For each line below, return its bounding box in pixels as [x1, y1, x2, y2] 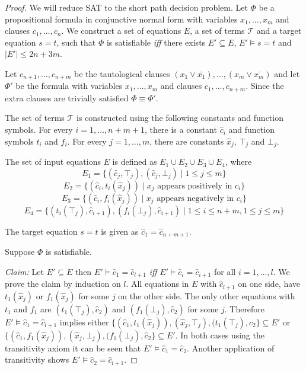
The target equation [5, 225, 78, 237]
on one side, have [238, 277, 301, 290]
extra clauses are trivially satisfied [5, 91, 129, 104]
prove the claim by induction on [5, 277, 121, 290]
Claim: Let [5, 265, 44, 277]
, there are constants [149, 135, 224, 147]
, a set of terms [190, 24, 245, 37]
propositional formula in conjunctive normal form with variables [5, 12, 238, 25]
